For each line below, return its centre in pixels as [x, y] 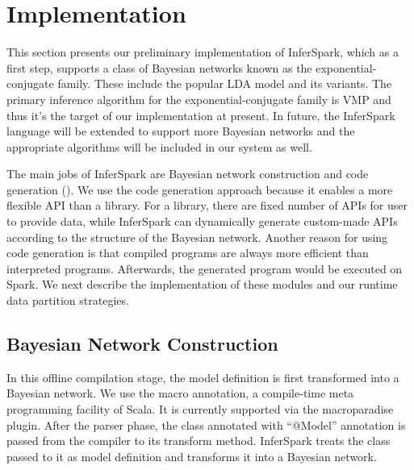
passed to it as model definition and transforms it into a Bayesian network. [192, 456]
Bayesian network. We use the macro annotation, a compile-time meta [180, 393]
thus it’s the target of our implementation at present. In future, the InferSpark [201, 115]
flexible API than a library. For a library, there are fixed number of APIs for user [207, 205]
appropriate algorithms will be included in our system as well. [159, 146]
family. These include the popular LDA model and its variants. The [225, 83]
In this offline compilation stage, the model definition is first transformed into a [203, 377]
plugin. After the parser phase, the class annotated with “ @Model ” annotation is [206, 424]
